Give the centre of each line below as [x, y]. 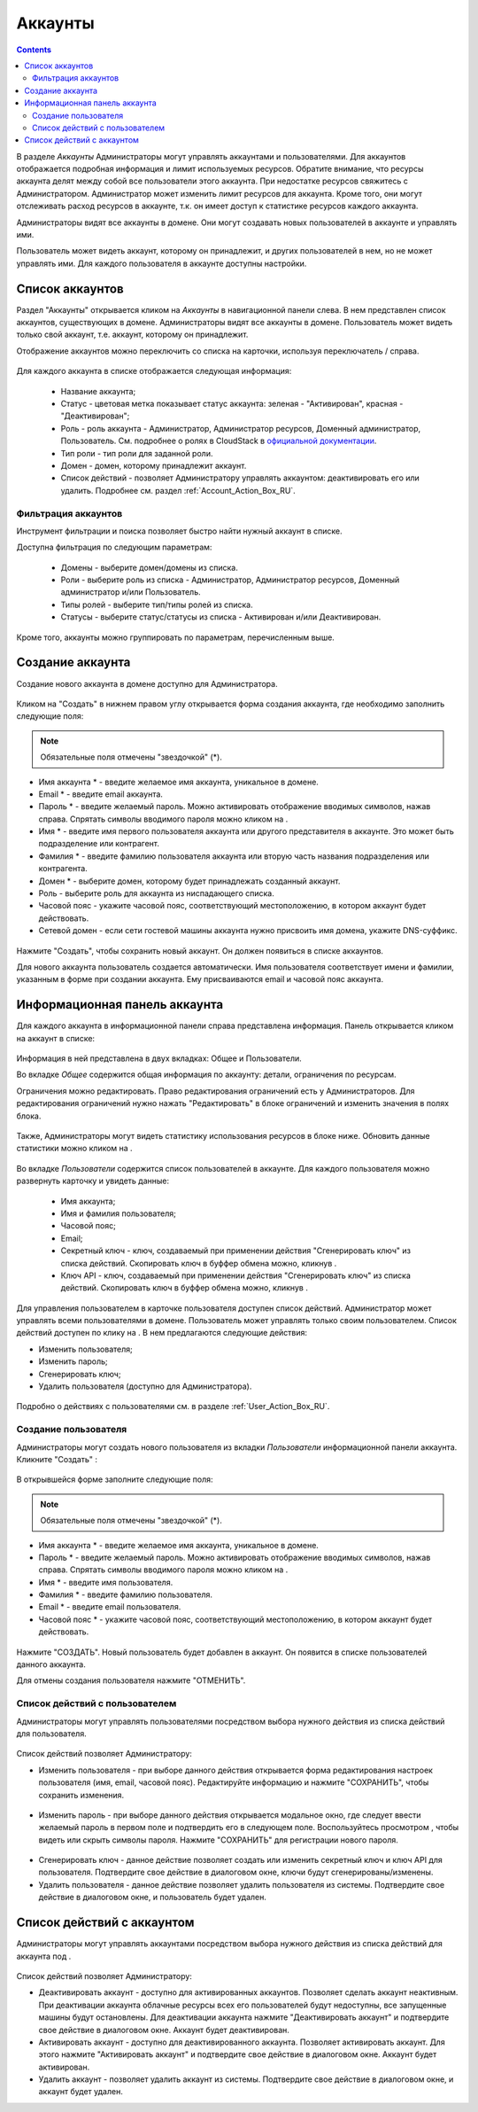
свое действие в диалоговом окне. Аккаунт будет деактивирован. [164, 2030]
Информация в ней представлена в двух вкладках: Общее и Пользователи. [159, 1058]
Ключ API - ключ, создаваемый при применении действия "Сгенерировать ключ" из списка [235, 1275]
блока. [29, 1116]
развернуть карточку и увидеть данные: [93, 1181]
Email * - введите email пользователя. [110, 1607]
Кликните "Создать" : [57, 1459]
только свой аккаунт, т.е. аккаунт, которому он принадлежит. [132, 335]
